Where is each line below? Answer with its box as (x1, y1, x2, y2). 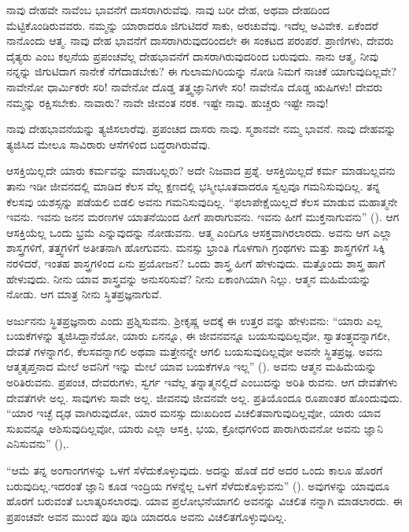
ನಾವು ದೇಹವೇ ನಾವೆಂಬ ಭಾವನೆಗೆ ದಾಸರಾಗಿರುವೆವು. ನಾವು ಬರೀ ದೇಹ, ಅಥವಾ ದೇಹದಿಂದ (6, 2, 330, 17)
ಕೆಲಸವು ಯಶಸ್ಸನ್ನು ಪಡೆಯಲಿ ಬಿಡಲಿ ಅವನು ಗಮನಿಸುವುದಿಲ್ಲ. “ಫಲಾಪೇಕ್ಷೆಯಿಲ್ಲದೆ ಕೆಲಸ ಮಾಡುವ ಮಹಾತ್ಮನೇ (6, 193, 398, 209)
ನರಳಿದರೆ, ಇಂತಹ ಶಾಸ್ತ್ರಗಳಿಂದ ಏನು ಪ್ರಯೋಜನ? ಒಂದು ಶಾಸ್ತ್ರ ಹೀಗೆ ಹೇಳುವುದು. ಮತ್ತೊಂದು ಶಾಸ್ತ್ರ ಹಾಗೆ (6, 254, 385, 271)
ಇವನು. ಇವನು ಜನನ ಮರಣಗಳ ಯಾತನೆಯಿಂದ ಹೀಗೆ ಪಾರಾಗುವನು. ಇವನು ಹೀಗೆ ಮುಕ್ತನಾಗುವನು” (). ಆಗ (6, 209, 400, 225)
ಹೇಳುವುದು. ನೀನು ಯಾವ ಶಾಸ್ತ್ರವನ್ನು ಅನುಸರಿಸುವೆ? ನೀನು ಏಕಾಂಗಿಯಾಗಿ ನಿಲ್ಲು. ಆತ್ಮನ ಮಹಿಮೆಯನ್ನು (6, 270, 371, 286)
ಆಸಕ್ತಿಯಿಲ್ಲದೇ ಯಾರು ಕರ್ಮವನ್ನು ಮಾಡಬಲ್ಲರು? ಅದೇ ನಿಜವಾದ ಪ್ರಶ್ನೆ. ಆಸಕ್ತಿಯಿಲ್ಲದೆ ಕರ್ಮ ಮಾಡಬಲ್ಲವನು (6, 162, 396, 179)
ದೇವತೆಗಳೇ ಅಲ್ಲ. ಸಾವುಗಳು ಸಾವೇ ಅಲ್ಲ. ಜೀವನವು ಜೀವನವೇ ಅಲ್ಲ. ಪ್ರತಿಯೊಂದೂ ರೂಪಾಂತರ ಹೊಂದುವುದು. (6, 389, 403, 405)
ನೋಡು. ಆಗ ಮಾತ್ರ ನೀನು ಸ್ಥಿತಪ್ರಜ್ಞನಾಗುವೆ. (6, 286, 162, 302)
